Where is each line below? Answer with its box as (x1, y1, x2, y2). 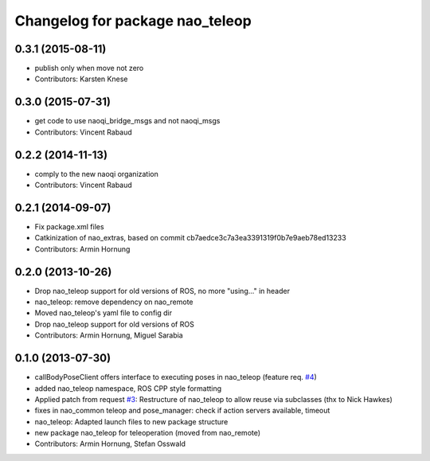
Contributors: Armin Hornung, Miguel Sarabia (34, 330, 183, 340)
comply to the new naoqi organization (34, 169, 159, 178)
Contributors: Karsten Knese (34, 74, 128, 84)
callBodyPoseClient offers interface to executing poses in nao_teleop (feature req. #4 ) (34, 373, 318, 382)
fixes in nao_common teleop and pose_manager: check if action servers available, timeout (34, 406, 330, 416)
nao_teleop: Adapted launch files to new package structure (34, 416, 229, 426)
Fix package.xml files (34, 221, 104, 231)
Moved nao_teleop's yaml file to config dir (34, 308, 173, 318)
